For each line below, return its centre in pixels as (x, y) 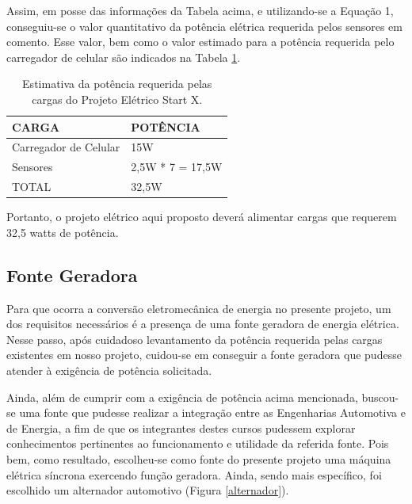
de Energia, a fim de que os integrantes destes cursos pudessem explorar (181, 428)
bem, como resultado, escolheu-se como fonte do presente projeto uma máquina (199, 458)
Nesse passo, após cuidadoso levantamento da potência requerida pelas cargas (195, 339)
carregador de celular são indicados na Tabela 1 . (124, 57)
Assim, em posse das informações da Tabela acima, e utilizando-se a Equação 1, (200, 10)
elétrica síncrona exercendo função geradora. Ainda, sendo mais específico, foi (194, 474)
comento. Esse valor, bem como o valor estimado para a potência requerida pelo (200, 42)
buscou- (380, 397)
